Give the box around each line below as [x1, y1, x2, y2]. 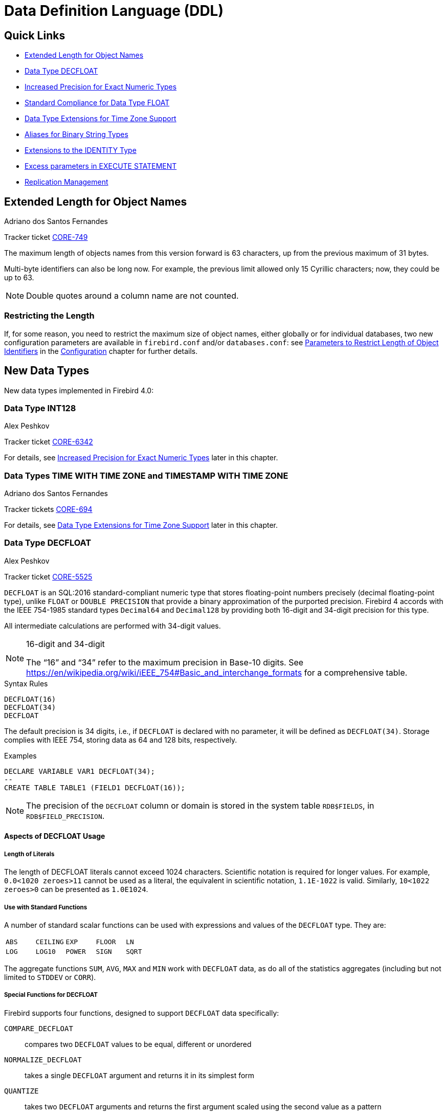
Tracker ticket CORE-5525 [4, 572, 93, 581]
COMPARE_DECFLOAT [4, 1024, 73, 1033]
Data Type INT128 [4, 403, 76, 413]
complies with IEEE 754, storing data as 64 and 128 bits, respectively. [4, 735, 237, 744]
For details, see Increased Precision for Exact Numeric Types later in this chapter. [4, 453, 278, 462]
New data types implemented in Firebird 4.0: [4, 386, 154, 395]
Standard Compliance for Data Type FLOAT [25, 98, 170, 107]
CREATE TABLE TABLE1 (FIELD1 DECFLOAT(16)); [4, 783, 186, 792]
